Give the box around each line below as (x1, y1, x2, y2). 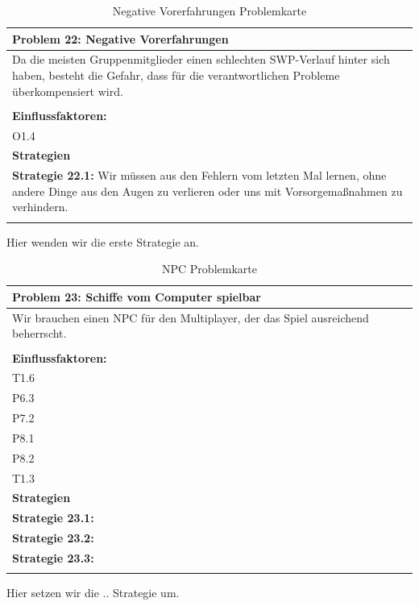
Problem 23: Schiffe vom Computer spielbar (12, 288, 261, 305)
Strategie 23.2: (12, 529, 94, 546)
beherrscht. (12, 325, 67, 342)
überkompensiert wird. (12, 82, 123, 99)
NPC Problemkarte (162, 260, 257, 277)
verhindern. (12, 198, 68, 215)
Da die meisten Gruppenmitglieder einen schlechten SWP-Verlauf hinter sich (12, 51, 390, 68)
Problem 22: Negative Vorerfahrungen (12, 30, 229, 47)
